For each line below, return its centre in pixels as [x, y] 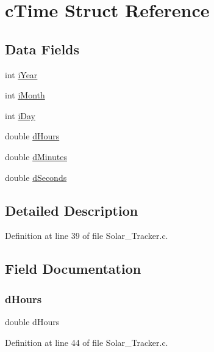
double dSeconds [36, 177]
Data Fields [42, 49]
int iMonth [25, 95]
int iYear [21, 74]
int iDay [20, 115]
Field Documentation [73, 269]
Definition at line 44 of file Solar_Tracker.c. [87, 342]
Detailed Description [72, 210]
